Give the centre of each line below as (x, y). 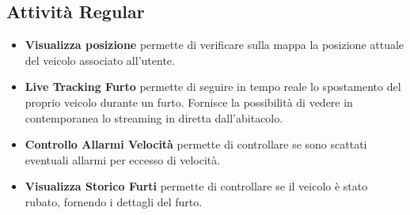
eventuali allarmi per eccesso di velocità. (123, 159)
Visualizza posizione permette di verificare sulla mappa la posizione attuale (214, 45)
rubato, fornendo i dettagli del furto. (114, 201)
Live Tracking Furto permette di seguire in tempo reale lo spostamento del (213, 87)
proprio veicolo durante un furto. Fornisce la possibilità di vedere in (189, 102)
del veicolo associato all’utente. (100, 60)
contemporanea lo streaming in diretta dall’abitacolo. (154, 117)
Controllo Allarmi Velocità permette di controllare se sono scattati (196, 144)
